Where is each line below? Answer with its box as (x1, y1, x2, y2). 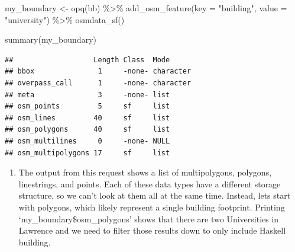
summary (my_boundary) (5, 33, 96, 46)
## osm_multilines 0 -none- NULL (5, 136, 170, 145)
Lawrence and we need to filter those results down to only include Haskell (18, 224, 286, 237)
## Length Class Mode (5, 55, 170, 64)
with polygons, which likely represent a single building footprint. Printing (18, 200, 285, 213)
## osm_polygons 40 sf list (5, 125, 170, 134)
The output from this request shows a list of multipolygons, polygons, (18, 166, 272, 178)
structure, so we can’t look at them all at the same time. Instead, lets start (18, 189, 291, 202)
